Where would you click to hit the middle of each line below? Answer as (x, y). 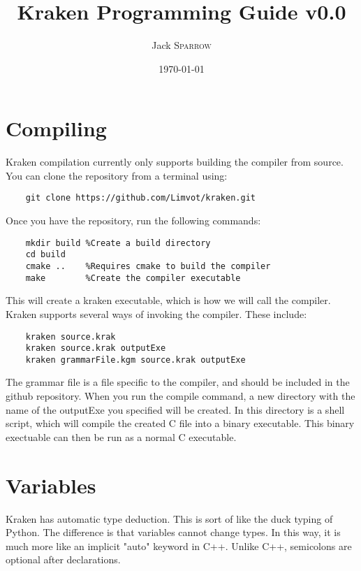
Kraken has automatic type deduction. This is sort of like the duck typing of (169, 518)
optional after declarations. (63, 559)
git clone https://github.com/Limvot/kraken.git (140, 198)
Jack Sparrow (182, 45)
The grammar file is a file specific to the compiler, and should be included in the (178, 382)
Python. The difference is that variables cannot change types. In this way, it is (173, 532)
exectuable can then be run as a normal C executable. (121, 436)
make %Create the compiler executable (133, 278)
